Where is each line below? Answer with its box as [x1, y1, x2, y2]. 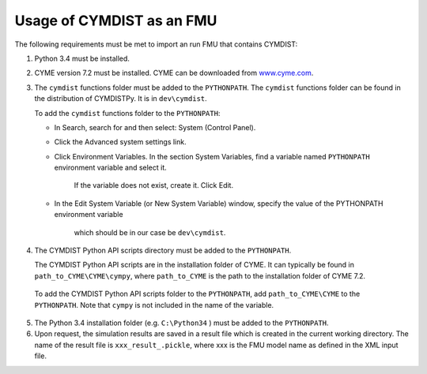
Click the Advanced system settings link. [54, 137, 187, 147]
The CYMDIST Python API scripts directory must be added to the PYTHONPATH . [34, 245, 292, 256]
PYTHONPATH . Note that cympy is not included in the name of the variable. [34, 300, 274, 309]
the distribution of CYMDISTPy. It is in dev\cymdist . [34, 94, 207, 103]
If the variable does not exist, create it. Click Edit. [74, 181, 233, 190]
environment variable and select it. [54, 163, 168, 173]
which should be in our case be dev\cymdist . [74, 227, 226, 237]
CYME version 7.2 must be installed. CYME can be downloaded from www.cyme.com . [34, 68, 314, 78]
